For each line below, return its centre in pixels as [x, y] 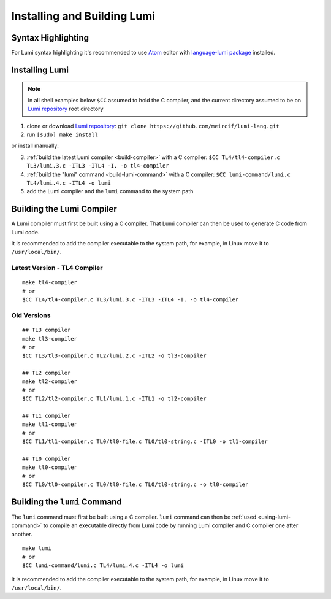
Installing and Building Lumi [83, 16]
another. [22, 534]
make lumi [37, 548]
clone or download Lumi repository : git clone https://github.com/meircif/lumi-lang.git [153, 126]
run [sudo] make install [62, 134]
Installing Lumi [40, 70]
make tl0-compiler [50, 467]
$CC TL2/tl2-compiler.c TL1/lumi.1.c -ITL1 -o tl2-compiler [114, 399]
